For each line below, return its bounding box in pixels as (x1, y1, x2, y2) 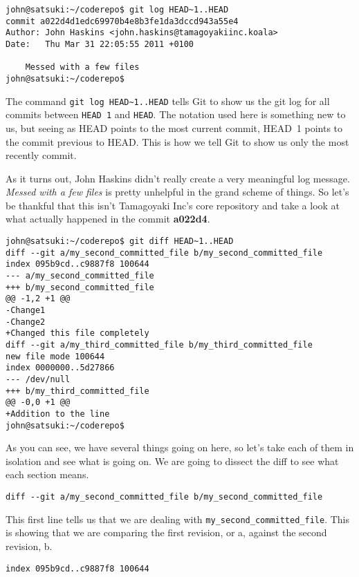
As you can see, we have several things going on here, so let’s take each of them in (6, 440, 354, 455)
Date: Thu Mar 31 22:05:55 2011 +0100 (6, 39, 194, 49)
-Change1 (6, 305, 46, 315)
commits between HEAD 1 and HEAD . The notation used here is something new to (6, 107, 346, 122)
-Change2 (6, 316, 46, 327)
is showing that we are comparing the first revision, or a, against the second (6, 525, 327, 540)
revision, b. (6, 538, 53, 553)
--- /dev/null (6, 374, 71, 384)
